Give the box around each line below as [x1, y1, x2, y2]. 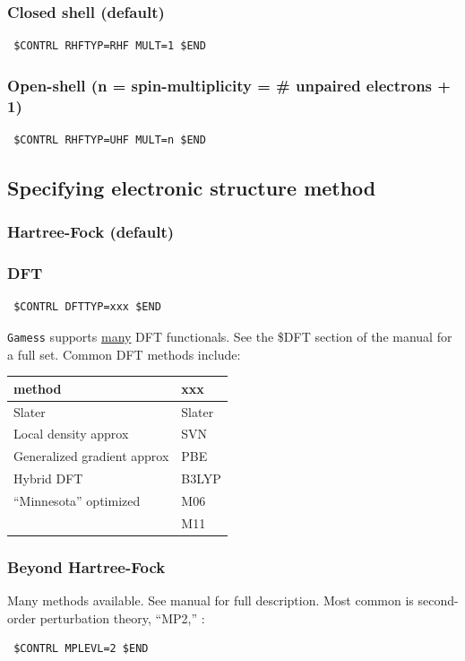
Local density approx [13, 424, 129, 443]
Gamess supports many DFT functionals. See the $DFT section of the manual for [7, 326, 452, 345]
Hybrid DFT [13, 469, 83, 488]
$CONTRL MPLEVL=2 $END [13, 642, 149, 656]
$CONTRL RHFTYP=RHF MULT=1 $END [13, 39, 206, 53]
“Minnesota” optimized [13, 491, 141, 509]
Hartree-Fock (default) [7, 221, 175, 243]
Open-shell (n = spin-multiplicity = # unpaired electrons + [7, 74, 451, 96]
